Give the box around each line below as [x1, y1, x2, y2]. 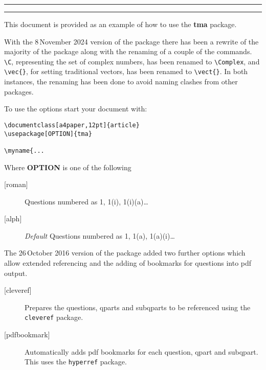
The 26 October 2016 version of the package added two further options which [4, 247, 246, 258]
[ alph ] [4, 213, 22, 224]
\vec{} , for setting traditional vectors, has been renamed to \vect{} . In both [4, 66, 248, 77]
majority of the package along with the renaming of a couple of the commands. [4, 46, 252, 57]
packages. [4, 86, 34, 97]
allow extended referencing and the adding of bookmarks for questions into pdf [4, 258, 252, 268]
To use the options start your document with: [4, 103, 147, 114]
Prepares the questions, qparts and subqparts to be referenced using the [25, 302, 251, 312]
